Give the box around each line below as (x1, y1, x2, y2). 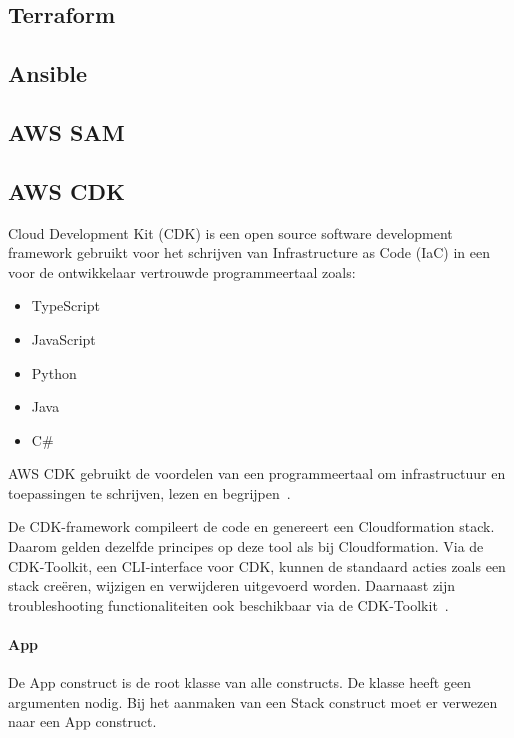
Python (31, 362, 77, 383)
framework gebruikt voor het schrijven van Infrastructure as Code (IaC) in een (8, 242, 490, 263)
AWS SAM (8, 116, 125, 147)
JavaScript (31, 328, 96, 349)
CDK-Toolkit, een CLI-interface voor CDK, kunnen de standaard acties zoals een (8, 555, 506, 576)
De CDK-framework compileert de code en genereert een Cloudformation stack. (8, 516, 495, 537)
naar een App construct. (8, 711, 157, 732)
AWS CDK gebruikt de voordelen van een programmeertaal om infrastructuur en (8, 463, 506, 484)
